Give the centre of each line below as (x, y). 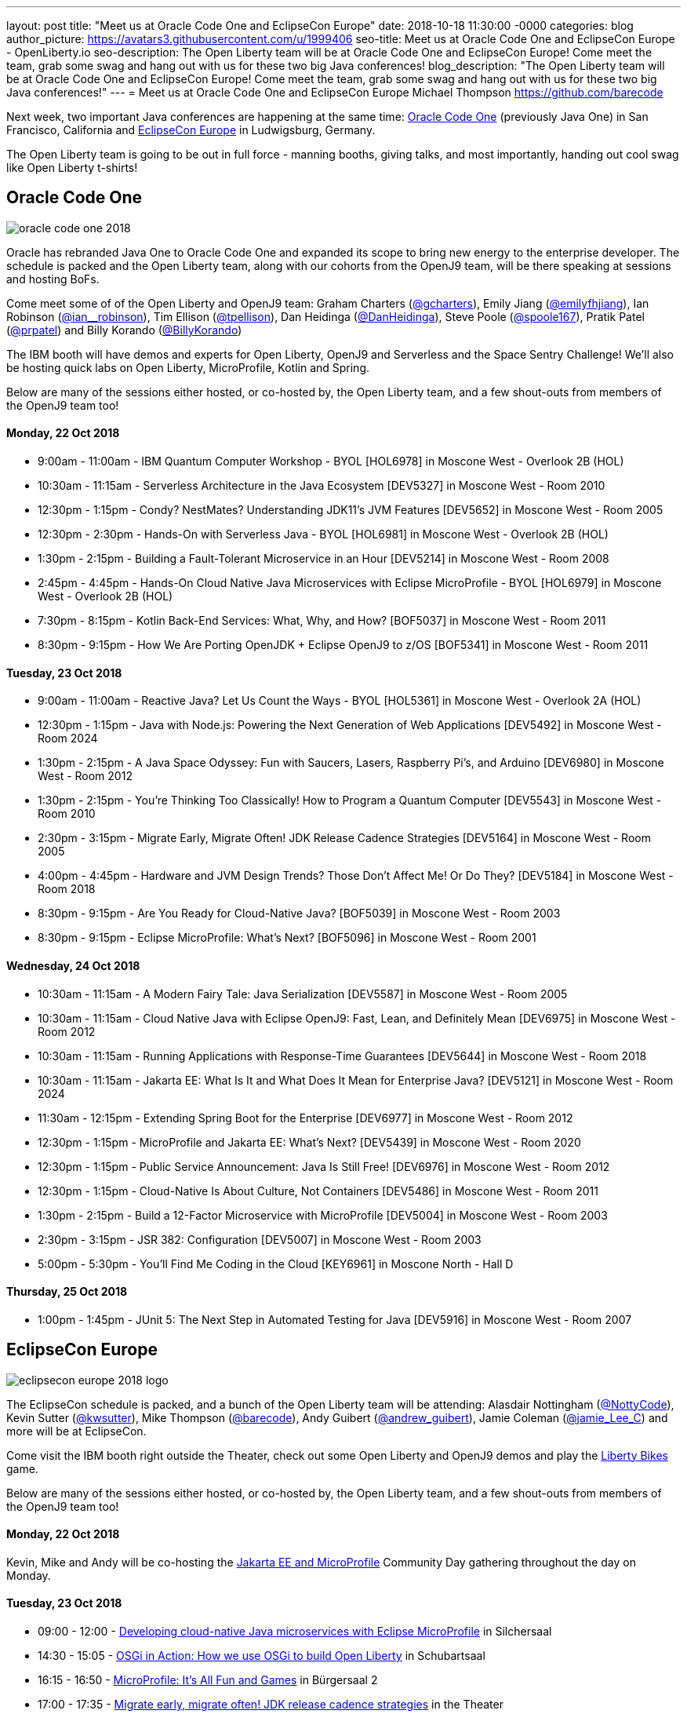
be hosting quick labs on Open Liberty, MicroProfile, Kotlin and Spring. (188, 367)
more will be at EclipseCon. (76, 1431)
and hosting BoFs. (53, 279)
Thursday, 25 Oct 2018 (67, 1292)
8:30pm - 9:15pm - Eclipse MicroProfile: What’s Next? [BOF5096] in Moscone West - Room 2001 (287, 938)
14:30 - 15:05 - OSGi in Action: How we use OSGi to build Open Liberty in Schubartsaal (262, 1656)
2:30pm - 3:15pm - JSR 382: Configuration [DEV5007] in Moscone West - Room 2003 (260, 1239)
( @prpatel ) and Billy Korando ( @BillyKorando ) (124, 330)
